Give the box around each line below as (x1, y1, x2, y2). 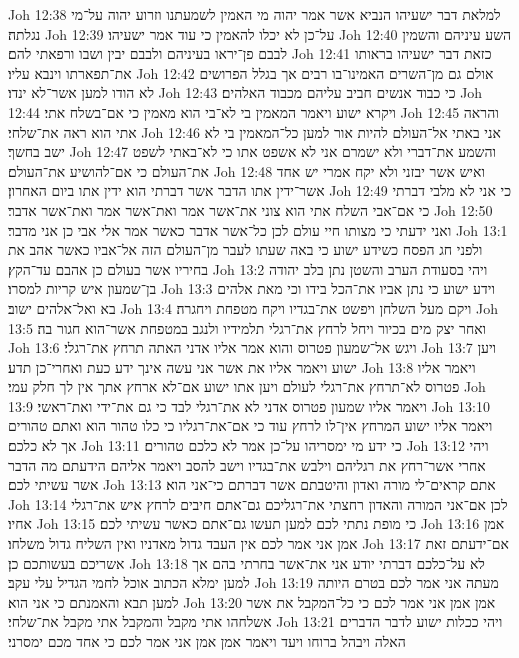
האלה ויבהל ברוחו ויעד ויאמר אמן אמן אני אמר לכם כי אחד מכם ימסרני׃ (8, 631, 406, 651)
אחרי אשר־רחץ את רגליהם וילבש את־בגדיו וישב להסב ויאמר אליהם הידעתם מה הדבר (8, 454, 486, 475)
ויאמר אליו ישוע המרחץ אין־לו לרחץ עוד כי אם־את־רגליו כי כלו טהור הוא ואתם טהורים (8, 415, 493, 436)
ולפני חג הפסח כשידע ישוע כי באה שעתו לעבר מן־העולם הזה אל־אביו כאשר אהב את (8, 239, 483, 260)
